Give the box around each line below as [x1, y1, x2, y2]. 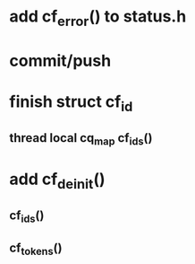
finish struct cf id [9, 92, 133, 115]
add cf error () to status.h [9, 6, 187, 30]
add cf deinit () [9, 169, 106, 192]
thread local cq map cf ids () [9, 130, 153, 148]
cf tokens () [9, 241, 63, 258]
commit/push [9, 50, 112, 71]
